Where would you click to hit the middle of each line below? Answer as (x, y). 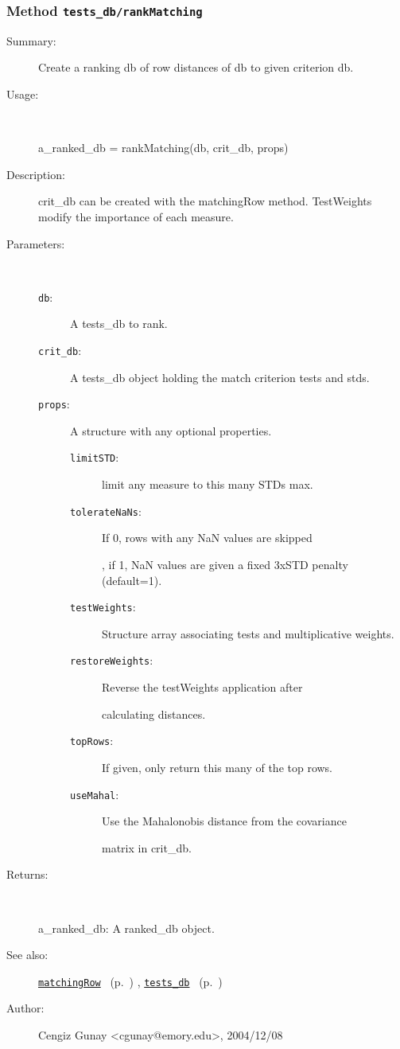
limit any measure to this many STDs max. (208, 484)
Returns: (27, 874)
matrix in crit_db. (147, 847)
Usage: (23, 94)
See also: (27, 955)
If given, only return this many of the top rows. (217, 767)
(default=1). (132, 580)
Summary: (31, 40)
